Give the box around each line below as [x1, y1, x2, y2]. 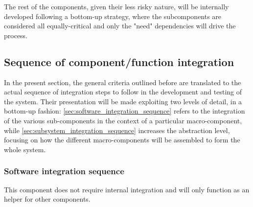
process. [4, 30, 28, 40]
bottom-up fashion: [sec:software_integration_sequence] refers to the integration [4, 106, 245, 116]
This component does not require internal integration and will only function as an [4, 184, 250, 194]
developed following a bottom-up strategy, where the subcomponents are [4, 11, 222, 21]
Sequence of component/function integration [4, 54, 234, 69]
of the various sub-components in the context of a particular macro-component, [4, 115, 242, 125]
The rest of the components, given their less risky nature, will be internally [4, 1, 229, 11]
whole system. [4, 144, 46, 154]
